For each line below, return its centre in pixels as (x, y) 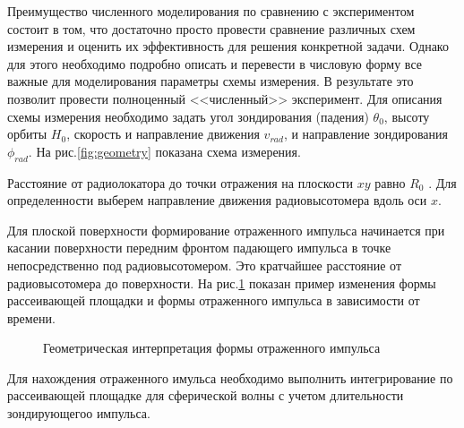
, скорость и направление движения (163, 134)
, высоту (407, 116)
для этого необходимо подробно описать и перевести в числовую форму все (215, 63)
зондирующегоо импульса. (79, 413)
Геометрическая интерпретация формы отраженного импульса (212, 348)
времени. (31, 317)
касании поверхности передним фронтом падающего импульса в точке (199, 248)
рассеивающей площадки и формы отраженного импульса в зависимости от (214, 300)
